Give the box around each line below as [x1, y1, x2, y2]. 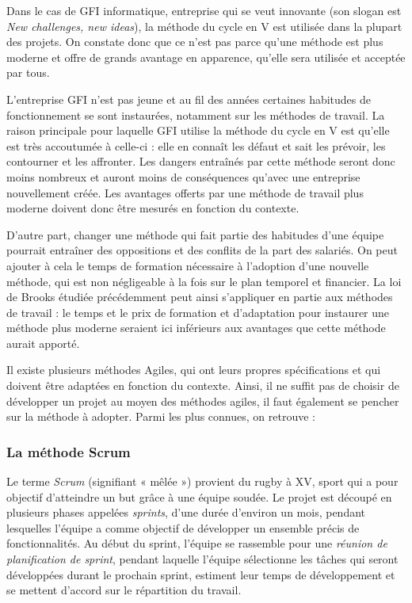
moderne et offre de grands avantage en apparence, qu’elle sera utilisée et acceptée [6, 48, 406, 65]
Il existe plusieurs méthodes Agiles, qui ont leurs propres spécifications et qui [6, 361, 381, 378]
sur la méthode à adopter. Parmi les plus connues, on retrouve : [6, 408, 315, 425]
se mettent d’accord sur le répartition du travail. [6, 582, 242, 598]
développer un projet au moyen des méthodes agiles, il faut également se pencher [6, 392, 399, 409]
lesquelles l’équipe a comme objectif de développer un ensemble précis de [6, 519, 360, 536]
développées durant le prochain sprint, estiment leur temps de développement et [6, 566, 395, 582]
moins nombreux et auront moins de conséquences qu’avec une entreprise [6, 168, 360, 185]
